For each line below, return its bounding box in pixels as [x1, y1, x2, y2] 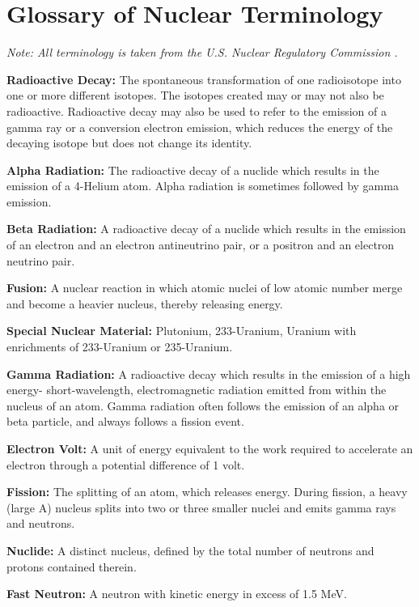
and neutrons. [6, 515, 75, 532]
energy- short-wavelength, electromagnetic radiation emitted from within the [6, 381, 387, 398]
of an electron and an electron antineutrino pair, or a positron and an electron [6, 236, 395, 253]
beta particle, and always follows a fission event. [6, 413, 244, 430]
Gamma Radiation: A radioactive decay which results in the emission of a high [6, 365, 411, 382]
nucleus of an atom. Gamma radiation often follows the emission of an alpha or [6, 397, 400, 414]
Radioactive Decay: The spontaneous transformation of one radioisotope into [6, 70, 401, 87]
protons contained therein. [6, 558, 137, 575]
